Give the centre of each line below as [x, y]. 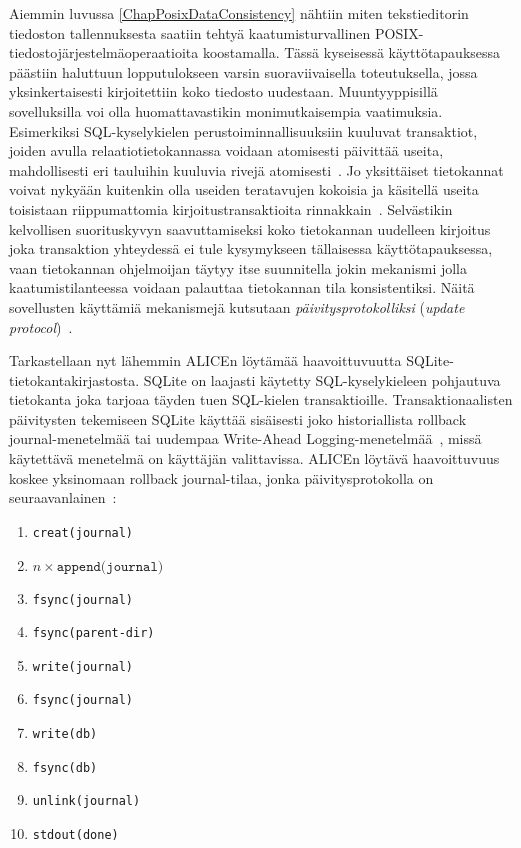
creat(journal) [83, 532]
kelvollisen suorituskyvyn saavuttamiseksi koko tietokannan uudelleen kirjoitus [250, 228]
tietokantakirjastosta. [74, 379]
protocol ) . [41, 326]
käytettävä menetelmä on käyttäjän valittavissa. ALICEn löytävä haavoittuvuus [254, 458]
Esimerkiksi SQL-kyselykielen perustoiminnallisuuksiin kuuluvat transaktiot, [243, 130]
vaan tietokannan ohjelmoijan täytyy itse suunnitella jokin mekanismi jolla [238, 267]
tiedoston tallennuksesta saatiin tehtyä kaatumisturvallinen [190, 32]
